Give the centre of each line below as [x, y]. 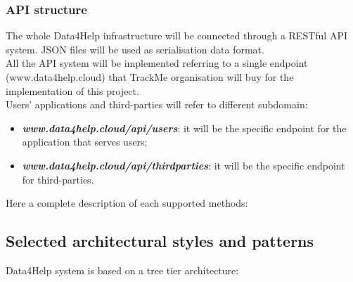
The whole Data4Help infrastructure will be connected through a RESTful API [176, 36]
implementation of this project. [72, 90]
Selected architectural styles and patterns [160, 241]
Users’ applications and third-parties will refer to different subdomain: [157, 104]
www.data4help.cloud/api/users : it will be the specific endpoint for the [184, 128]
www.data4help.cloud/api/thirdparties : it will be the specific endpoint [184, 165]
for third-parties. [58, 179]
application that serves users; [85, 142]
